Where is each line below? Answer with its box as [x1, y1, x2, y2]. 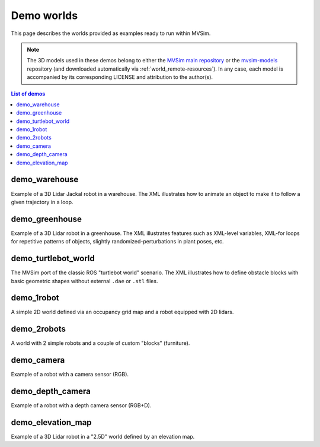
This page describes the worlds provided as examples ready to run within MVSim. [11, 30, 211, 37]
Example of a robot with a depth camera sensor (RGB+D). [11, 402, 152, 409]
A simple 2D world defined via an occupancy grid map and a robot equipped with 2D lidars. [11, 309, 234, 316]
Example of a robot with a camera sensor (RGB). [11, 371, 129, 378]
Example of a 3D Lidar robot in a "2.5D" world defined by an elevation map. [11, 433, 195, 440]
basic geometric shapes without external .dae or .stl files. [11, 277, 158, 284]
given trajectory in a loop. [11, 198, 73, 205]
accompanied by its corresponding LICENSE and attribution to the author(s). [27, 74, 213, 81]
